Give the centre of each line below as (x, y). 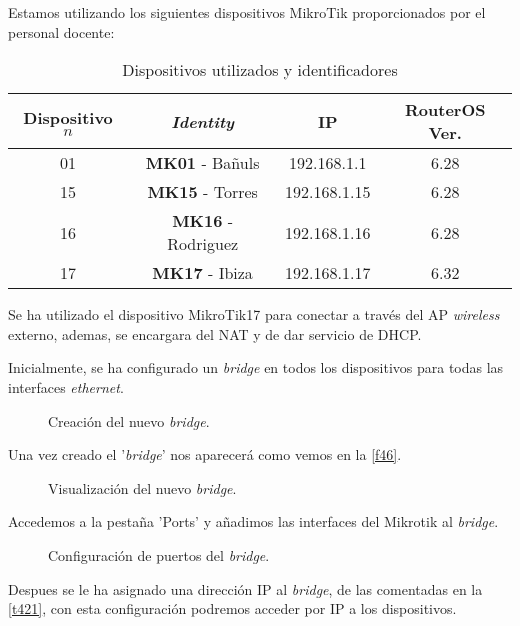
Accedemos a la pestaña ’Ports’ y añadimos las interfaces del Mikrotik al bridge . (253, 521)
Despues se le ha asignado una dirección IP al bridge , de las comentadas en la (245, 588)
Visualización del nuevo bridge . (142, 487)
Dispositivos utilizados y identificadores (260, 70)
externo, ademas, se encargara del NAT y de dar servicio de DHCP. (215, 333)
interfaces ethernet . (66, 386)
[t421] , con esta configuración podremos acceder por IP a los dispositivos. (232, 608)
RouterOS (445, 110)
